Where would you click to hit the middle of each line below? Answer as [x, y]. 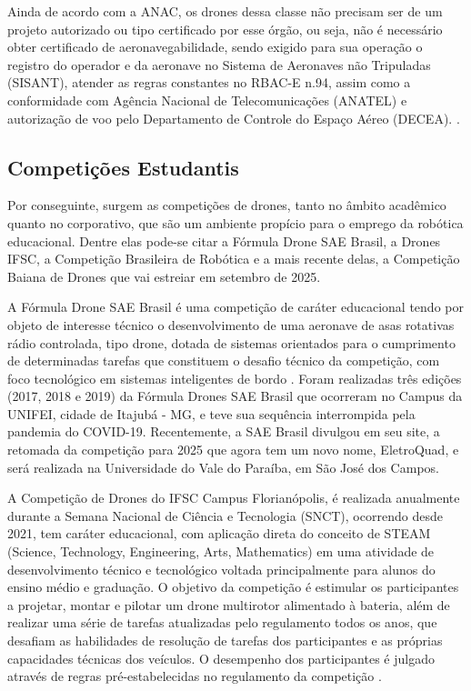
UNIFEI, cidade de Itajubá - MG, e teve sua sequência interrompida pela [211, 413]
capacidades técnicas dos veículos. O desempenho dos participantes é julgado [221, 658]
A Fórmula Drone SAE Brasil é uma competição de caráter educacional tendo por [235, 307]
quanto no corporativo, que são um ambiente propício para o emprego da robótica [235, 222]
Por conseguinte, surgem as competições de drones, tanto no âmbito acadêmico [227, 205]
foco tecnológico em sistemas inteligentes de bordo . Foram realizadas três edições [235, 378]
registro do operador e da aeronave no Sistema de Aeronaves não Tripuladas [219, 64]
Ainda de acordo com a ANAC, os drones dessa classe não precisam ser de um [225, 11]
